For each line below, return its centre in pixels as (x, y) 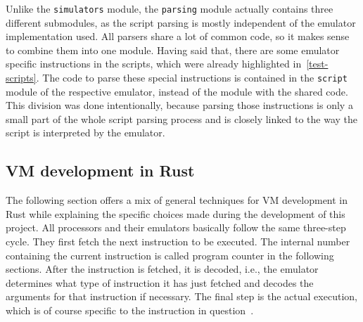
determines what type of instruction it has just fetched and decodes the (160, 282)
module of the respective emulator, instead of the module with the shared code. (177, 91)
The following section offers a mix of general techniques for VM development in (177, 200)
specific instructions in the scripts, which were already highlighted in (154, 64)
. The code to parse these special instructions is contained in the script (192, 78)
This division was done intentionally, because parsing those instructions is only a (179, 105)
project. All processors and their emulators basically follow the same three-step (176, 227)
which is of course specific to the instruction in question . (130, 310)
